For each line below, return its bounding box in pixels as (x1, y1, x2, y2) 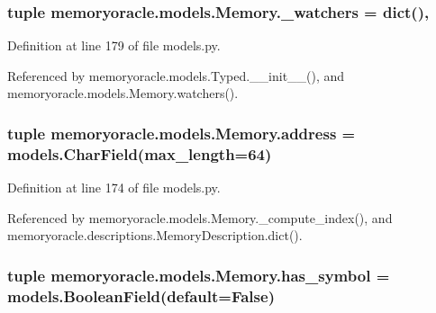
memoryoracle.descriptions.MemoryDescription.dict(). (7, 226, 303, 245)
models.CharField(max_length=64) (7, 142, 272, 165)
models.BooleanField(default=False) (7, 284, 275, 307)
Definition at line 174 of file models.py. (7, 178, 221, 197)
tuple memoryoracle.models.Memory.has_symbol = (7, 264, 390, 286)
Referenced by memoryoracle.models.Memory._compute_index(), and (7, 208, 393, 227)
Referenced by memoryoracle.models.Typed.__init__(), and (7, 66, 345, 85)
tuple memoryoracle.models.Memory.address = (7, 121, 356, 144)
